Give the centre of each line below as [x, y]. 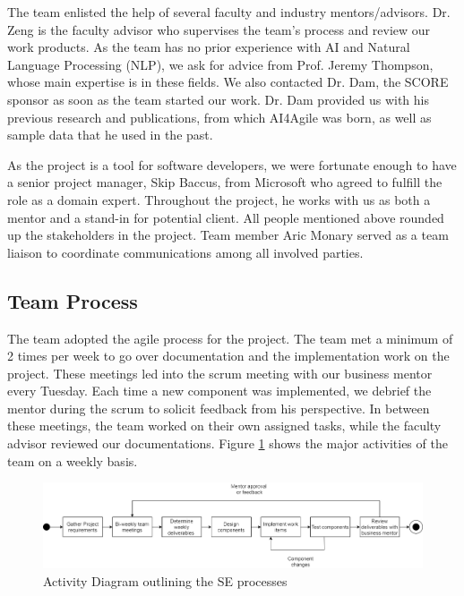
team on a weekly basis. [73, 460]
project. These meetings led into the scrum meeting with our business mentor [220, 373]
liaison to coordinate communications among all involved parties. [185, 252]
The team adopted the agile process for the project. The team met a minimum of [230, 338]
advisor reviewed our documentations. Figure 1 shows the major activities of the [228, 443]
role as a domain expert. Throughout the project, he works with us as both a [219, 199]
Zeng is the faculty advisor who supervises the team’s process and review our [219, 29]
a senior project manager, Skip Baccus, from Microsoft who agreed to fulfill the [225, 182]
